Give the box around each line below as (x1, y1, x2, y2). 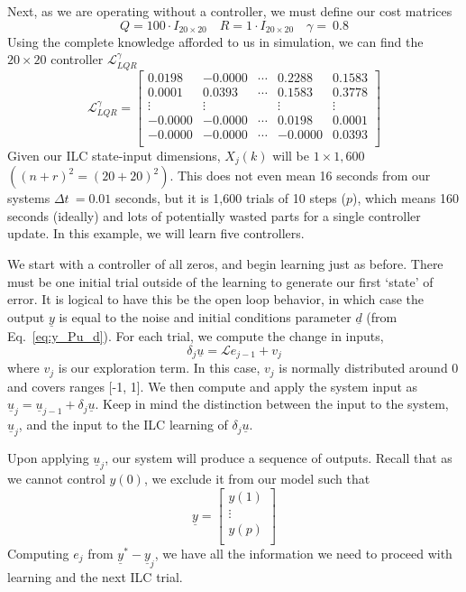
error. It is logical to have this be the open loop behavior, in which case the (7, 290, 424, 309)
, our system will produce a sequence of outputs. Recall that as (105, 449, 452, 467)
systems (7, 189, 50, 208)
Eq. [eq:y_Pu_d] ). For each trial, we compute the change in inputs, (7, 327, 384, 346)
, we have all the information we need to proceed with (154, 543, 452, 562)
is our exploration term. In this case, (58, 358, 260, 377)
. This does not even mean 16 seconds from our (169, 166, 431, 185)
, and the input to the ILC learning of (18, 415, 228, 434)
